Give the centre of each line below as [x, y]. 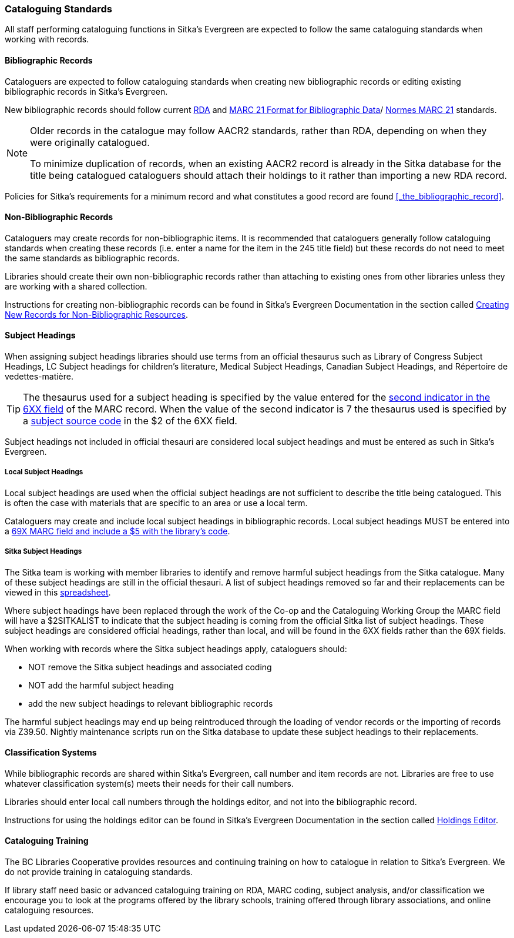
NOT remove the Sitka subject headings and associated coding [150, 667]
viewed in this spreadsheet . [58, 592]
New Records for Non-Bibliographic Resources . [97, 314]
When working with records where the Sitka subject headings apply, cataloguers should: [176, 648]
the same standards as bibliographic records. [92, 258]
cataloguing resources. [49, 910]
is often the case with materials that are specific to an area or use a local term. [156, 503]
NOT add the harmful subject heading [101, 685]
